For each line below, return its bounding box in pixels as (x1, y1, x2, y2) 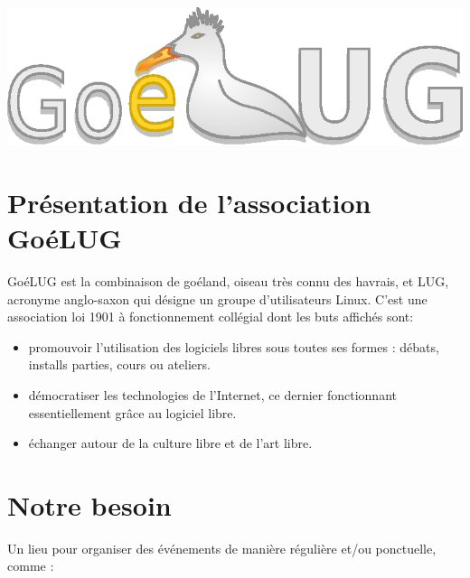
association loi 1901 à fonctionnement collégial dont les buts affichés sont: (7, 307, 414, 326)
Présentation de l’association (7, 183, 371, 220)
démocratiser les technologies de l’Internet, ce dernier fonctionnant (28, 385, 397, 404)
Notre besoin (7, 486, 172, 523)
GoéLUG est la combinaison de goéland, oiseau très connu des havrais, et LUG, (7, 272, 449, 290)
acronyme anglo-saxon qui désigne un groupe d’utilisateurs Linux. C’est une (7, 289, 428, 308)
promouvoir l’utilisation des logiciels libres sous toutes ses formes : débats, (28, 337, 439, 356)
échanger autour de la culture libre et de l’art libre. (28, 433, 313, 452)
